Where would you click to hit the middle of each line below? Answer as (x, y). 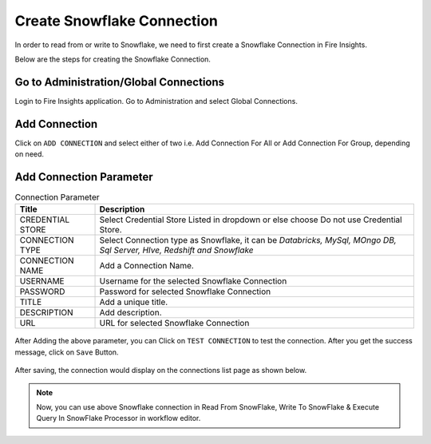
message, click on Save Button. (67, 352)
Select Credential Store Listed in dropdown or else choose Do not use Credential (251, 220)
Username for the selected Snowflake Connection (193, 281)
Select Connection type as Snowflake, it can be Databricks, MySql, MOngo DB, (248, 240)
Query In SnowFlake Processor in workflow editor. (119, 418)
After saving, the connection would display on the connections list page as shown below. (161, 371)
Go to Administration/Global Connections (120, 82)
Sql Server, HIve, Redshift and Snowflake (177, 250)
